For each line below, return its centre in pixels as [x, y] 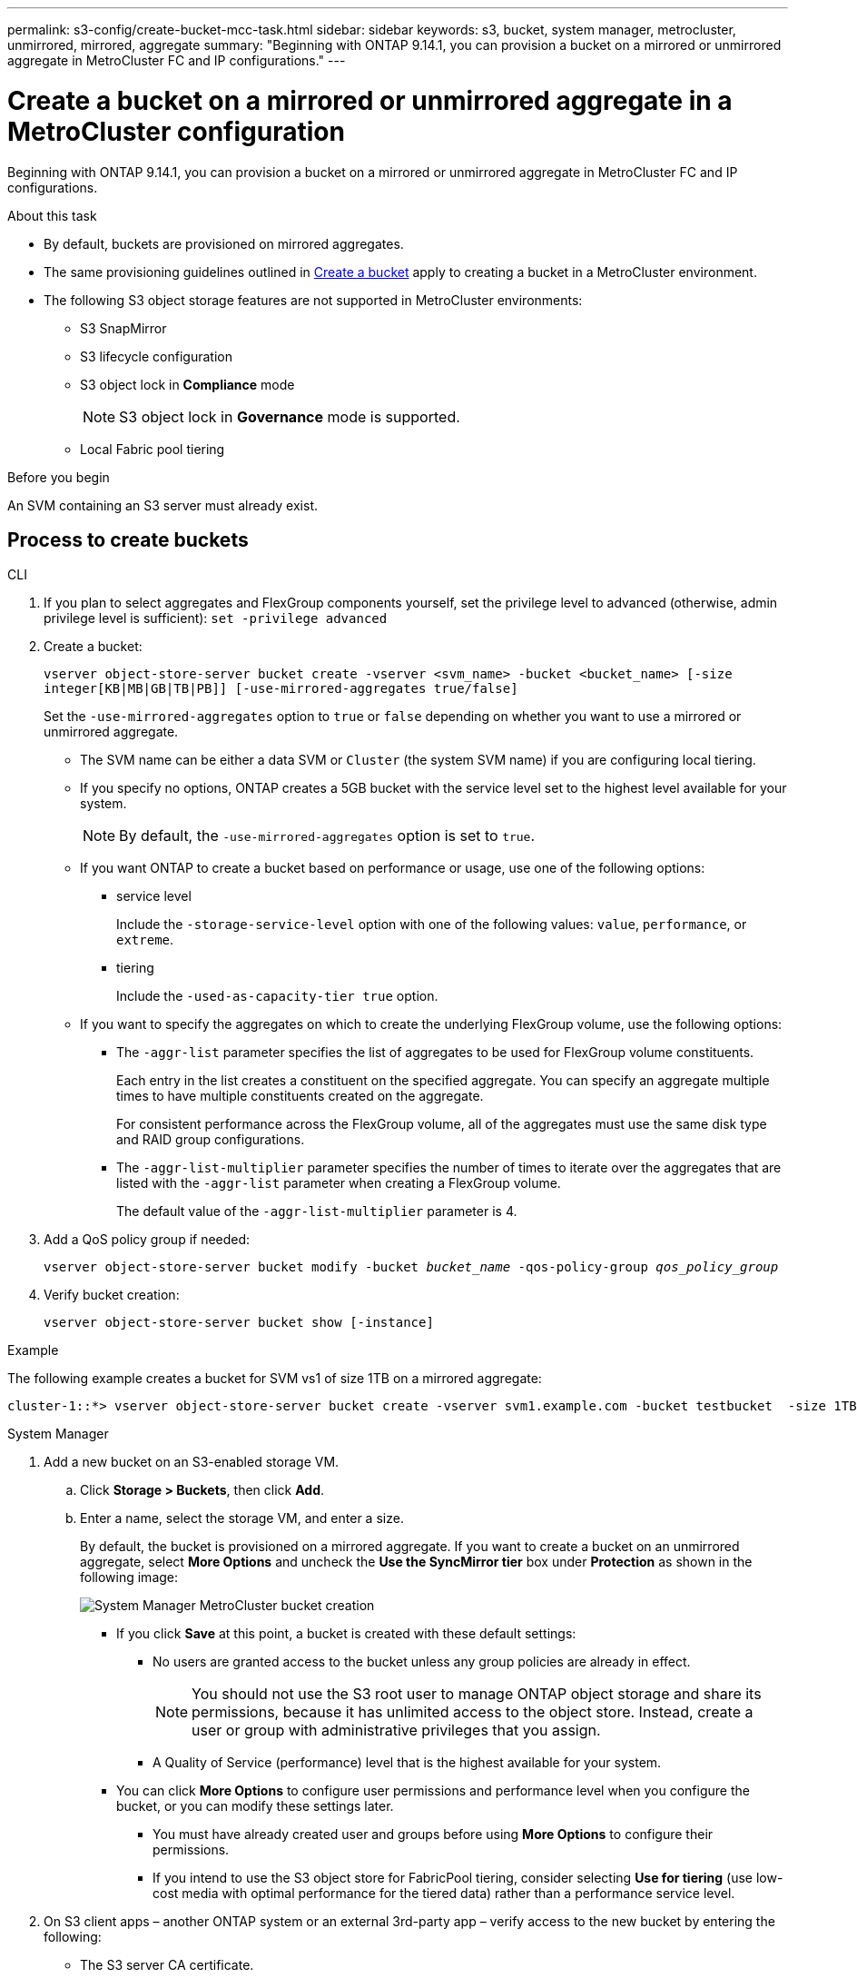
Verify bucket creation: [112, 1295]
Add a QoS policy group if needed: [147, 1240]
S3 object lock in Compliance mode [187, 384]
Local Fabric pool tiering [153, 449]
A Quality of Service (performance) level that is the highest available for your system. [407, 1763]
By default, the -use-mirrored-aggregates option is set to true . [327, 836]
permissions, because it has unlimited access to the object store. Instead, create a [473, 1712]
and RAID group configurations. [211, 1140]
